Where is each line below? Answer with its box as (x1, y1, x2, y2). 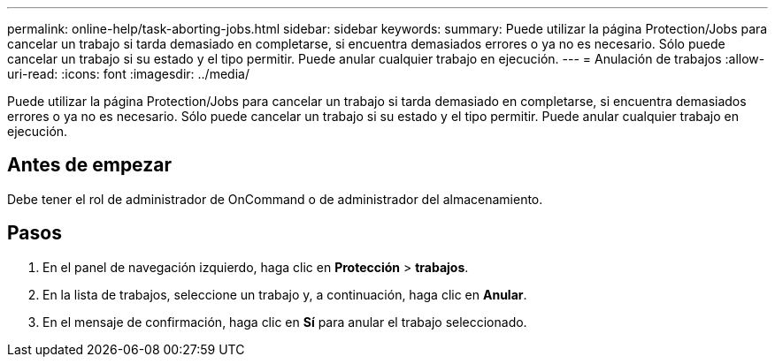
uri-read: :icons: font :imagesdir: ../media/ (7, 66, 249, 81)
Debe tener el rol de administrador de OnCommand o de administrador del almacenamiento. (7, 191, 543, 207)
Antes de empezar (7, 154, 172, 177)
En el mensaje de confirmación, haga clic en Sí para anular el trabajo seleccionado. (42, 314, 527, 330)
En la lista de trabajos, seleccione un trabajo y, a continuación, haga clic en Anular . (42, 286, 527, 302)
